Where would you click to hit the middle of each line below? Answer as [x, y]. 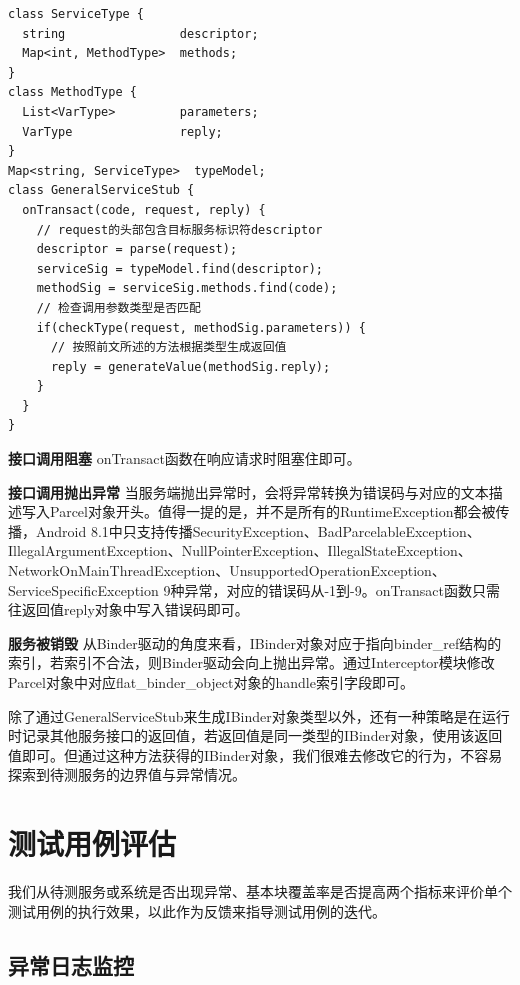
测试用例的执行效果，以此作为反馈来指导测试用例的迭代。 [197, 910]
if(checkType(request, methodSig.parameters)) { [201, 327]
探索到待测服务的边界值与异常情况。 [127, 774]
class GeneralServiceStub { [101, 190]
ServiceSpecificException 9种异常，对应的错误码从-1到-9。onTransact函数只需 [254, 589]
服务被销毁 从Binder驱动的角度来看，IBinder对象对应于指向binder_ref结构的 [255, 642]
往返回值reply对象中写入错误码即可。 [128, 609]
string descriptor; [140, 33]
